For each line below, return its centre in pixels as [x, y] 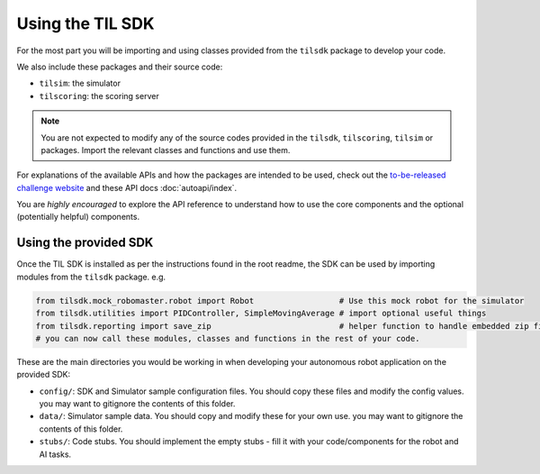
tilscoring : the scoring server [99, 96]
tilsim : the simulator [80, 83]
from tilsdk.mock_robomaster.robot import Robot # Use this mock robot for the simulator [280, 301]
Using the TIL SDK [85, 23]
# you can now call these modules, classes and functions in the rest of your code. [228, 338]
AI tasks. [55, 454]
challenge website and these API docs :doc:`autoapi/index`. [127, 187]
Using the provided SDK [85, 243]
